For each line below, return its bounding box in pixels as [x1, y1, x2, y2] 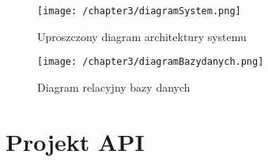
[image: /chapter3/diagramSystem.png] [37, 6, 241, 17]
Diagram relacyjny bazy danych [37, 78, 191, 95]
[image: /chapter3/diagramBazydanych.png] [37, 56, 264, 68]
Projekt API [6, 125, 145, 157]
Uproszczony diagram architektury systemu [37, 28, 247, 44]
